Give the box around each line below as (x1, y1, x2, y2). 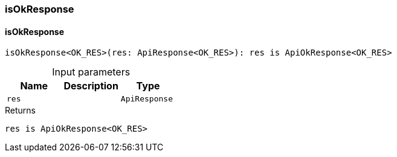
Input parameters (52, 66, 131, 78)
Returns (5, 105, 36, 116)
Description (63, 80, 118, 92)
